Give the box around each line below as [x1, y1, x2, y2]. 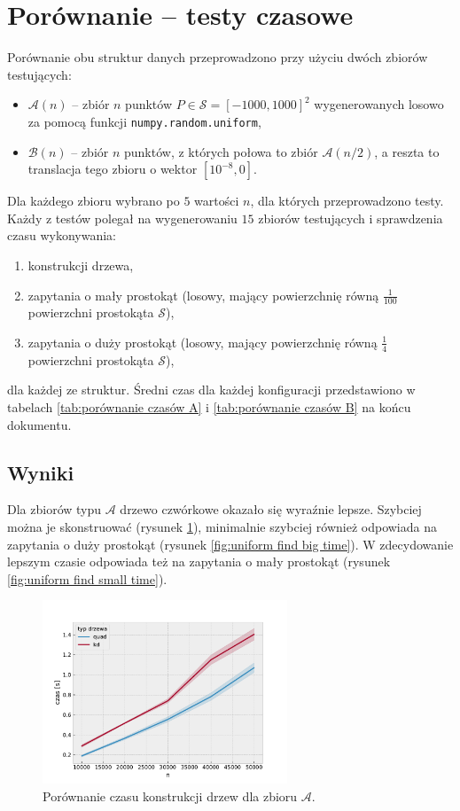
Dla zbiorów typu [7, 500, 102, 519]
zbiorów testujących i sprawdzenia [258, 208, 443, 227]
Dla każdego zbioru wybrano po [7, 191, 180, 210]
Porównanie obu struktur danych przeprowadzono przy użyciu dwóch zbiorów [7, 48, 428, 66]
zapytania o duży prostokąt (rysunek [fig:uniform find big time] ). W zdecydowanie [7, 534, 454, 553]
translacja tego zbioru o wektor [27, 160, 198, 178]
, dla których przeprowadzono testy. [250, 191, 444, 210]
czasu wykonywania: [7, 226, 116, 245]
